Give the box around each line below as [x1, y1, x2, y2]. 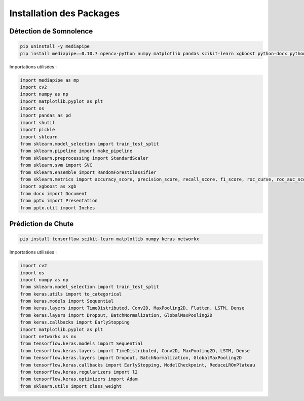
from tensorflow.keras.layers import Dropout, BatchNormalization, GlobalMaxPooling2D [20, 355, 242, 361]
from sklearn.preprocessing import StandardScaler [20, 155, 149, 161]
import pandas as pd [20, 113, 71, 119]
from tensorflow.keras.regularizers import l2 [20, 369, 138, 375]
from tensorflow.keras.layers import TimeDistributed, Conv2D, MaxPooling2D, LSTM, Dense [20, 348, 250, 353]
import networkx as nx [20, 334, 77, 340]
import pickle [20, 127, 55, 133]
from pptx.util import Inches [20, 205, 95, 210]
